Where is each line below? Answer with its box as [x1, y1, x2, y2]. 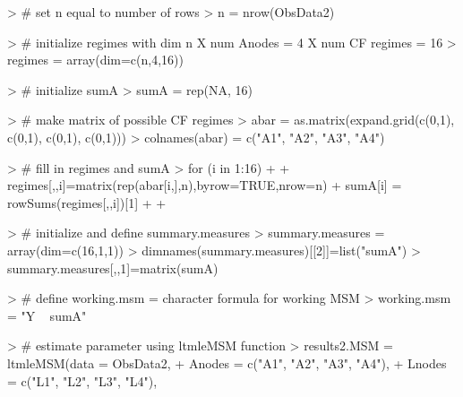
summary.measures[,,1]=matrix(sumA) [7, 258, 219, 277]
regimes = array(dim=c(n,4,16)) [7, 50, 184, 69]
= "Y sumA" [7, 306, 87, 324]
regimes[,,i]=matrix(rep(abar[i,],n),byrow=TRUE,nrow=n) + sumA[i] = [7, 176, 402, 194]
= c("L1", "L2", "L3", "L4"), [7, 371, 158, 390]
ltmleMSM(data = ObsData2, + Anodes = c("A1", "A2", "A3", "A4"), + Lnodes [7, 353, 447, 372]
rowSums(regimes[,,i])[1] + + [7, 193, 167, 211]
